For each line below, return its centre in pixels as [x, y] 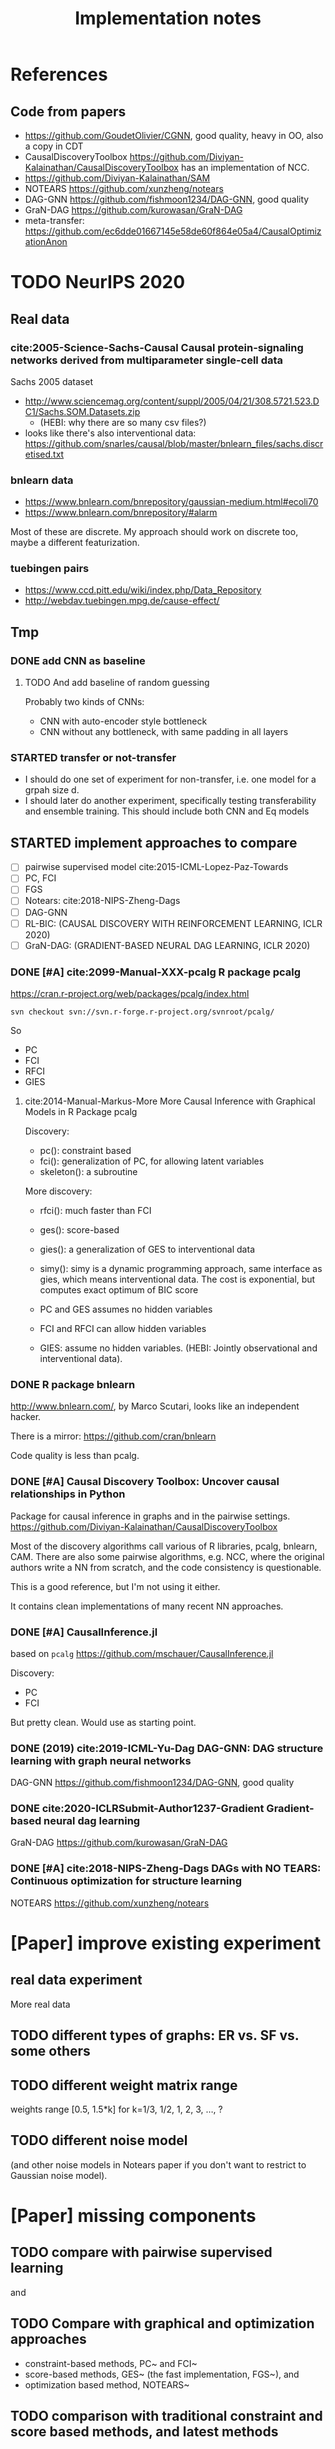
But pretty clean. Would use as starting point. [103, 1722]
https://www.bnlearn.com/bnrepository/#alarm [121, 513]
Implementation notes [168, 18]
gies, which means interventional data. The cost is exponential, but [177, 1279]
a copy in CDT [54, 146]
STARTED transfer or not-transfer [93, 758]
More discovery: [58, 1191]
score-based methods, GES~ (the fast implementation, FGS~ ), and [162, 2374]
